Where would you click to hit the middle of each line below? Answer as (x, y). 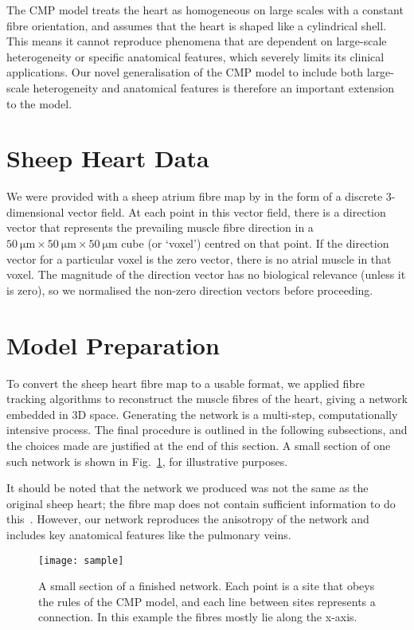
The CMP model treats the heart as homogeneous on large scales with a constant (205, 10)
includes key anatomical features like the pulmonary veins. (149, 534)
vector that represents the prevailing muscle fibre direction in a (160, 227)
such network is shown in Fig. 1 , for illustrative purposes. (147, 461)
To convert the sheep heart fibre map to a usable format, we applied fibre (186, 383)
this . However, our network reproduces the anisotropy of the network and (188, 519)
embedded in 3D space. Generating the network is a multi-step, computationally (202, 414)
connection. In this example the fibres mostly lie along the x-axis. (198, 617)
